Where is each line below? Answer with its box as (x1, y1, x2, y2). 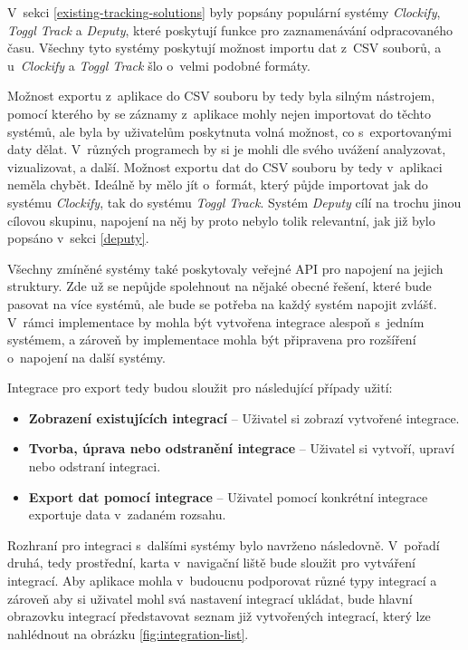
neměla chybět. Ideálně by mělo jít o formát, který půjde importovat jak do (7, 175, 428, 194)
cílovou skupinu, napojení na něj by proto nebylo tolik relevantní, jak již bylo (7, 210, 435, 229)
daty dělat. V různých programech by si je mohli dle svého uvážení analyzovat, (7, 140, 446, 159)
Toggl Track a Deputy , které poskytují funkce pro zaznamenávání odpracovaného (7, 20, 454, 39)
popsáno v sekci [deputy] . (7, 228, 149, 247)
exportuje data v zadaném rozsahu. (28, 505, 226, 524)
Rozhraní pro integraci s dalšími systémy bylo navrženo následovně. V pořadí (7, 535, 440, 554)
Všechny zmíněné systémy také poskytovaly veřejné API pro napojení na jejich (7, 258, 444, 277)
